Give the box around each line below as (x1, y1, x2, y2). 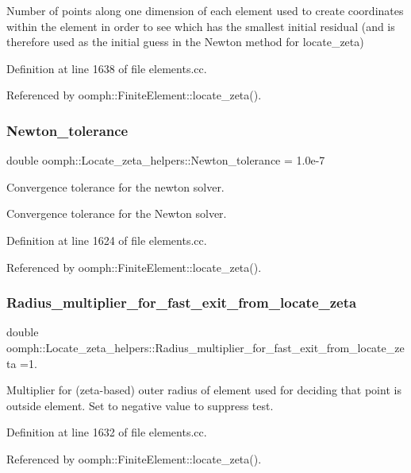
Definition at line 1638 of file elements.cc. (6, 60, 207, 76)
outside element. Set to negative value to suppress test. (6, 397, 274, 413)
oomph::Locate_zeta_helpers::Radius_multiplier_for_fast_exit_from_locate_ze (6, 339, 405, 355)
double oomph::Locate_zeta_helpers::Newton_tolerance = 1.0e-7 (6, 152, 325, 169)
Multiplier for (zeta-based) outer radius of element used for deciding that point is (6, 382, 401, 398)
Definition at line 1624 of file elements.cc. (6, 231, 207, 248)
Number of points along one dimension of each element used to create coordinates (6, 2, 404, 18)
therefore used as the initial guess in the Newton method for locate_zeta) (6, 33, 364, 50)
